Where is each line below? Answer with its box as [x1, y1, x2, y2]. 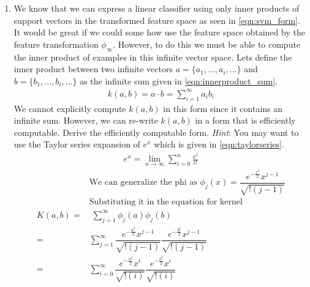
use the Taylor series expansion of [13, 138, 140, 151]
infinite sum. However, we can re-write [13, 114, 158, 127]
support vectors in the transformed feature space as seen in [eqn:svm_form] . [13, 13, 300, 26]
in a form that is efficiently [195, 114, 296, 127]
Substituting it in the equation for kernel [89, 198, 243, 207]
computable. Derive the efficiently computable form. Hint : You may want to [13, 125, 299, 138]
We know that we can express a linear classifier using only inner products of [13, 2, 300, 14]
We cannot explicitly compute [13, 102, 126, 114]
